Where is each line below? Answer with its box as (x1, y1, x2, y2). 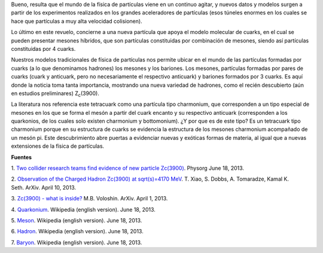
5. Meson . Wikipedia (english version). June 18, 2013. (11, 217, 142, 224)
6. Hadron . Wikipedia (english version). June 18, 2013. (11, 228, 144, 235)
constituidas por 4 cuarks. (11, 45, 76, 52)
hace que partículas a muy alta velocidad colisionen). (11, 17, 143, 25)
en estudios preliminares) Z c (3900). (11, 90, 100, 98)
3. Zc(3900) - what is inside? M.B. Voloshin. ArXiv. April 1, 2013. (11, 195, 168, 202)
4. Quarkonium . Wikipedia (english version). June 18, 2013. (11, 206, 156, 213)
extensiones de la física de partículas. (11, 142, 105, 150)
